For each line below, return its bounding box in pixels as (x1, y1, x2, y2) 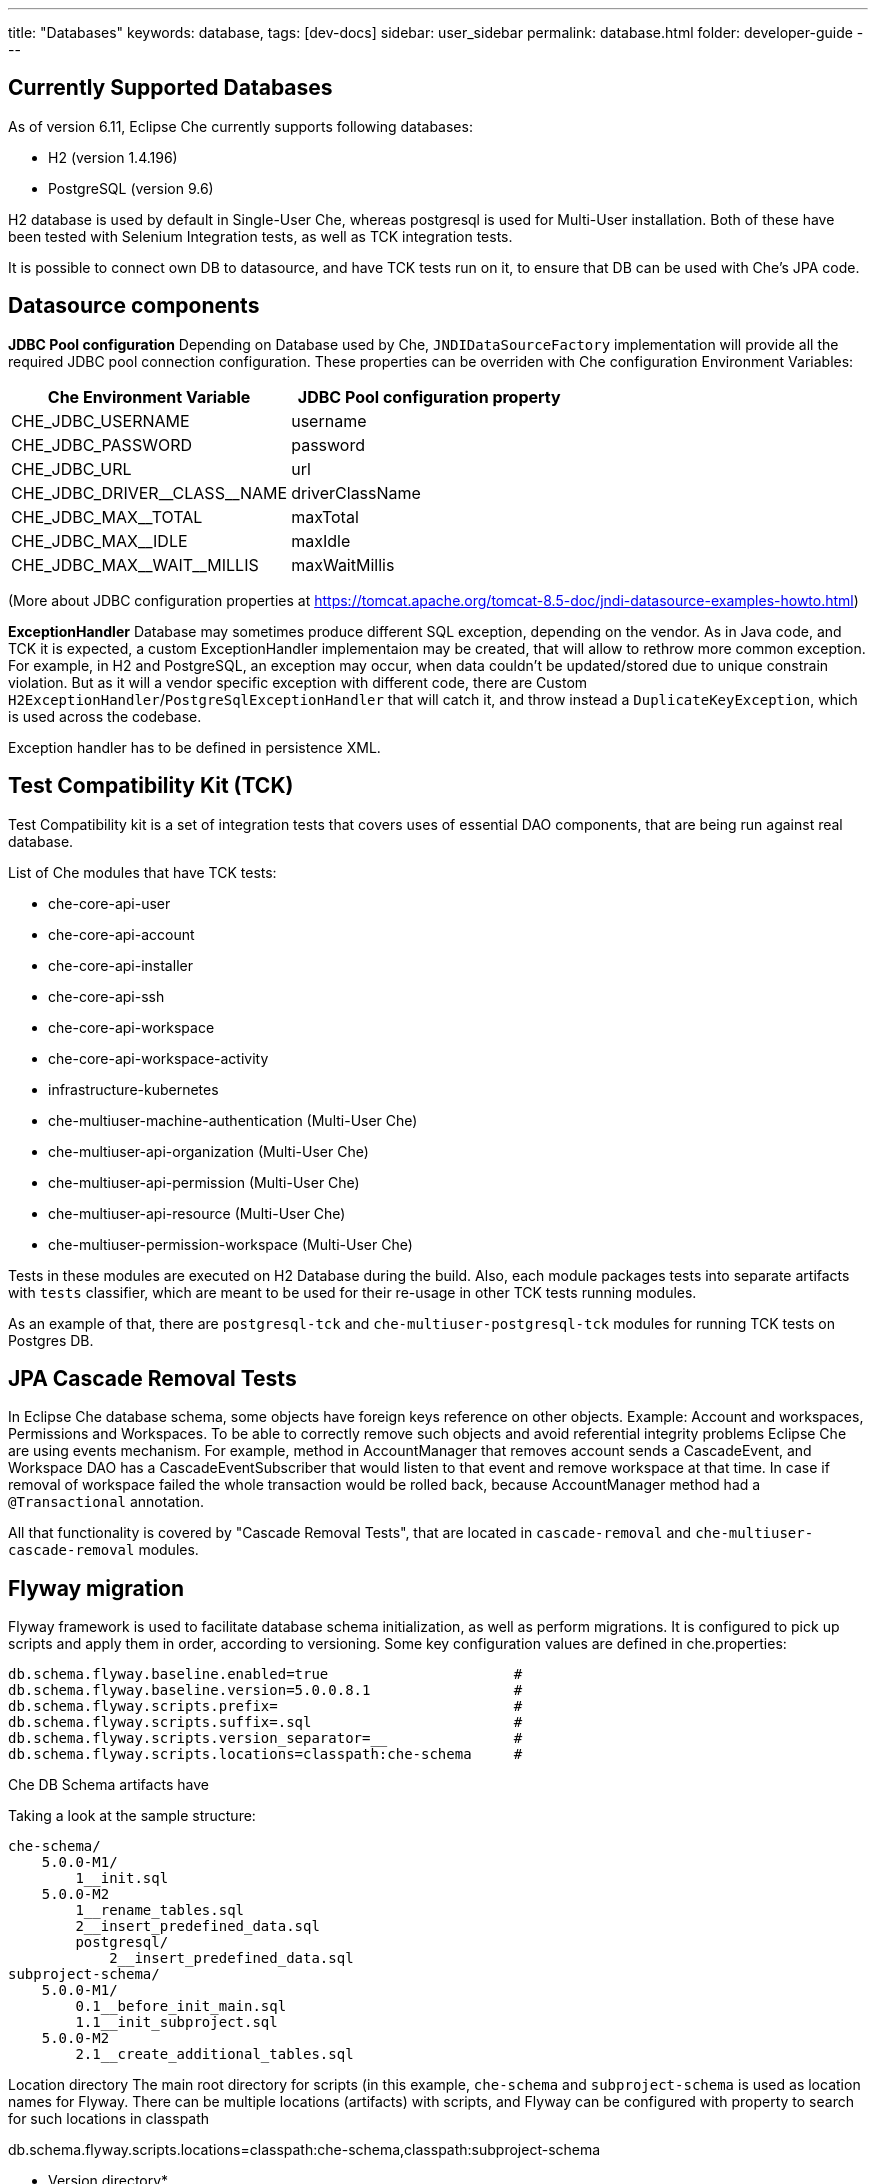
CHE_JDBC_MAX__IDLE (11, 530, 188, 551)
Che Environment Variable (47, 386, 251, 407)
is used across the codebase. (8, 707, 202, 725)
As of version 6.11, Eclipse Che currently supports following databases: (8, 117, 473, 135)
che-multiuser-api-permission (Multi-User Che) (48, 1173, 360, 1191)
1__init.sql (75, 1870, 169, 1887)
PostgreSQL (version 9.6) (48, 179, 214, 197)
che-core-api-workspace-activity (48, 1049, 269, 1067)
